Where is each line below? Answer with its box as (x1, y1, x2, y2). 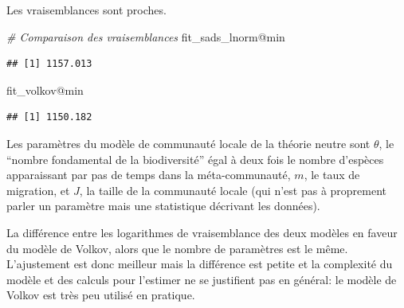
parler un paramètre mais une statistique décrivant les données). (6, 197, 320, 214)
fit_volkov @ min (6, 81, 84, 98)
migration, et (6, 181, 70, 198)
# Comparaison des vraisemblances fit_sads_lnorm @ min (6, 28, 285, 45)
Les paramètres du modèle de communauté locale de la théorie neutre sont (6, 135, 371, 151)
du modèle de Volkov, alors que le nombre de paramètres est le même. (6, 240, 348, 256)
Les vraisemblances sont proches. (6, 2, 167, 18)
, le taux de (304, 166, 360, 183)
